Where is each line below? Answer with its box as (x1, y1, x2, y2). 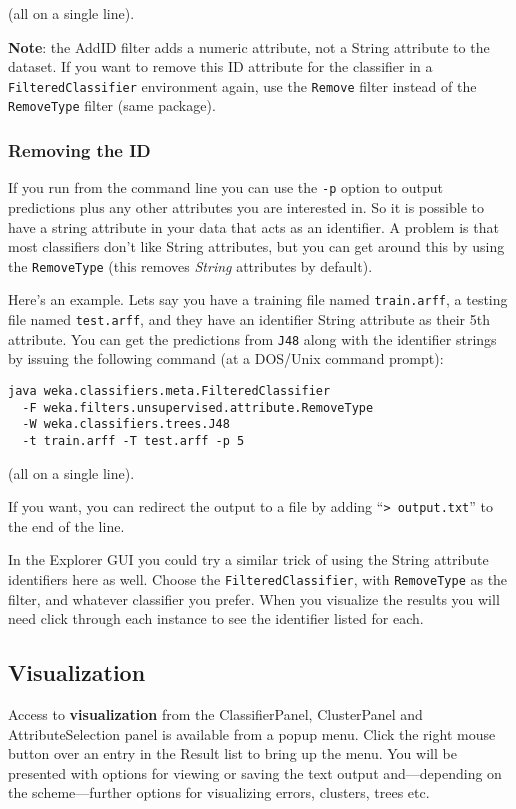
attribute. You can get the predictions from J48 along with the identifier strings (8, 328, 497, 349)
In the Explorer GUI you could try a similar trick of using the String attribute (8, 549, 489, 570)
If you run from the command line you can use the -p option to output (8, 177, 443, 198)
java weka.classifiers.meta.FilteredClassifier (8, 383, 331, 398)
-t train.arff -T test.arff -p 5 (22, 433, 245, 448)
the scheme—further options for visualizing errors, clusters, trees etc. (8, 782, 430, 803)
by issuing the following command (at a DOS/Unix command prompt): (8, 348, 444, 369)
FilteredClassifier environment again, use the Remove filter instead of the (8, 75, 477, 96)
